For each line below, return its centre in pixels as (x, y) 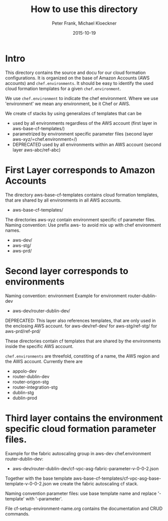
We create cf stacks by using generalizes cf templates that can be (73, 113)
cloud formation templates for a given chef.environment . (63, 89)
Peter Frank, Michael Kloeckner (84, 23)
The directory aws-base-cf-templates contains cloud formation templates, (82, 195)
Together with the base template (39, 478)
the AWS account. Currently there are (44, 361)
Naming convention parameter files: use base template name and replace (81, 493)
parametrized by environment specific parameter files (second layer (83, 134)
